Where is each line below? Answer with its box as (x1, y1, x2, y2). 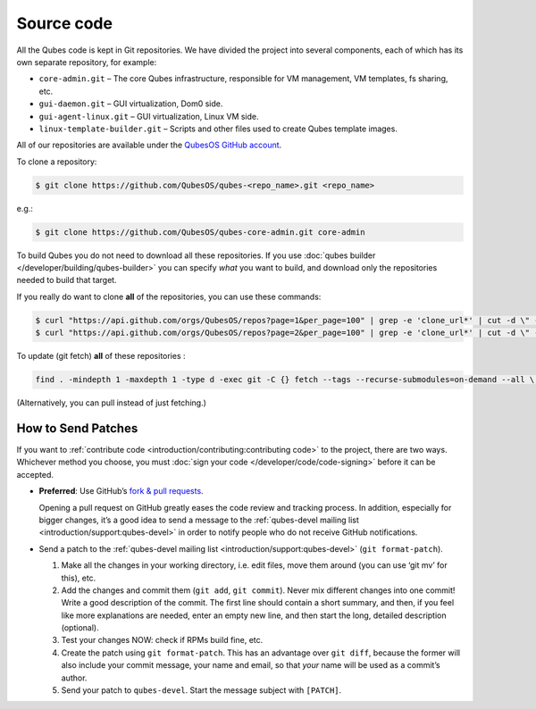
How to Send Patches (16, 421, 138, 436)
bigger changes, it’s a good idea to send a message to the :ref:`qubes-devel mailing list (38, 514, 359, 525)
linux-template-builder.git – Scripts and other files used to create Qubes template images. (38, 123, 398, 134)
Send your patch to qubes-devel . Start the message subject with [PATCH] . (61, 685, 342, 696)
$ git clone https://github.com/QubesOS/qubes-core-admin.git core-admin (35, 227, 365, 237)
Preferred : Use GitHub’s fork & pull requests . (38, 486, 205, 496)
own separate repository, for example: (16, 56, 157, 67)
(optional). (61, 622, 99, 633)
